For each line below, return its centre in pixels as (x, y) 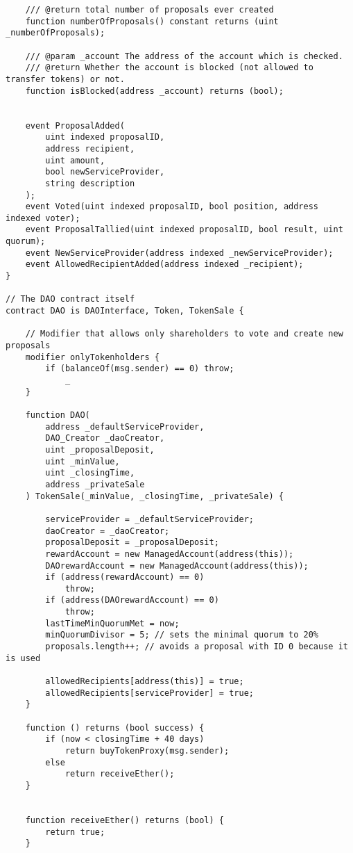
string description (90, 183)
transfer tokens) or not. (65, 79)
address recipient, (90, 148)
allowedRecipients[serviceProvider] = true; (149, 693)
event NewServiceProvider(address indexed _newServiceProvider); (179, 253)
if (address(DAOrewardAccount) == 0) (132, 600)
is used (23, 658)
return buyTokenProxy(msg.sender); (147, 751)
